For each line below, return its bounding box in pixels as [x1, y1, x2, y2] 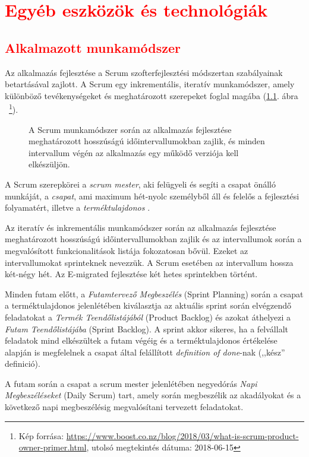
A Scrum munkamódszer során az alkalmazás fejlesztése [29, 123, 232, 135]
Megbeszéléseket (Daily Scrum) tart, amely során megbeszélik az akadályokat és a [5, 389, 301, 401]
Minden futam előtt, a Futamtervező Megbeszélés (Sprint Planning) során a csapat [5, 287, 304, 300]
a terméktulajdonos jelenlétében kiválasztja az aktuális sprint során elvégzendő [5, 299, 291, 312]
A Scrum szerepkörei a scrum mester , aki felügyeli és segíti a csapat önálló [5, 177, 276, 190]
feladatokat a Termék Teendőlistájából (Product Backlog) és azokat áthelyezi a [5, 310, 291, 323]
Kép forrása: [18, 429, 64, 442]
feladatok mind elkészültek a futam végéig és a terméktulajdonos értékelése [5, 334, 278, 347]
